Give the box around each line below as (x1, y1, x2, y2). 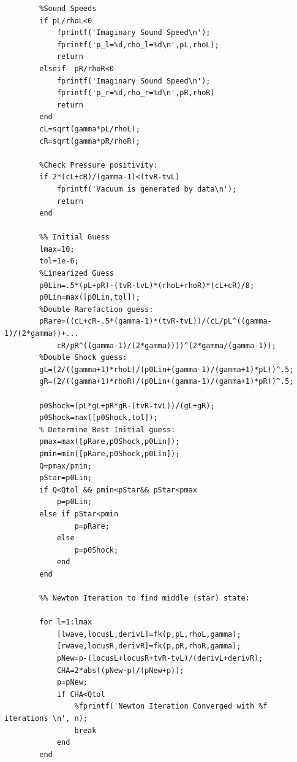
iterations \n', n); (4, 714, 88, 723)
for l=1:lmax (39, 618, 92, 627)
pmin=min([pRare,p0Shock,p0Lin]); (39, 449, 180, 458)
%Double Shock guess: (39, 353, 127, 362)
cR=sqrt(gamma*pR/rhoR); (39, 136, 140, 146)
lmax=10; (39, 244, 75, 254)
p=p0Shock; (74, 545, 119, 554)
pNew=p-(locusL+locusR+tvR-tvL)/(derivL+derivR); (56, 654, 263, 663)
